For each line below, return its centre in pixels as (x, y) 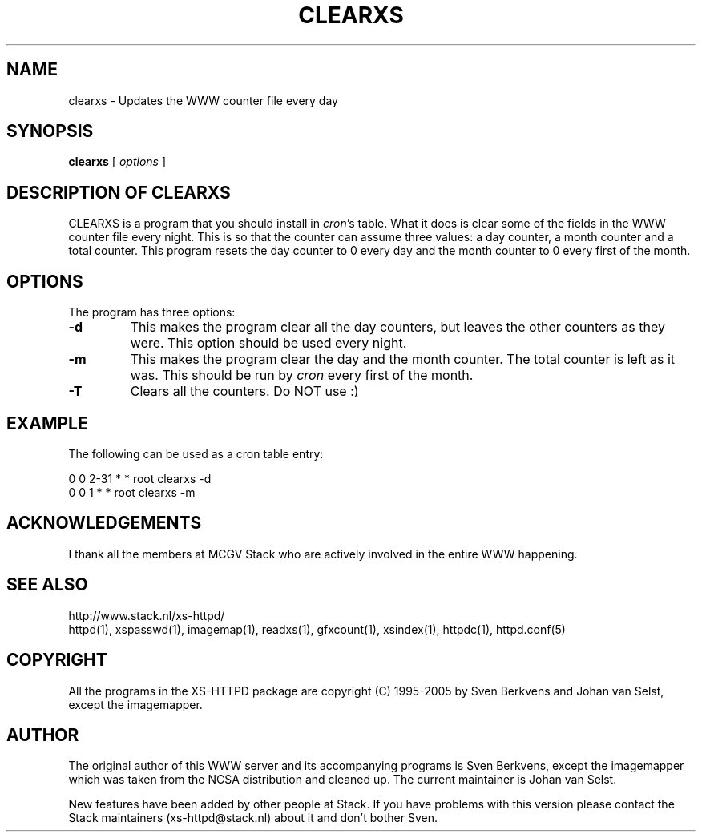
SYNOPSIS (50, 131)
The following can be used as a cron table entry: (196, 453)
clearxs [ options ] (117, 162)
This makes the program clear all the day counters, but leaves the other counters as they (397, 327)
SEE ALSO (47, 585)
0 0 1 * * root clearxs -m (132, 492)
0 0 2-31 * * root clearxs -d (140, 478)
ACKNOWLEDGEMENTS (104, 523)
